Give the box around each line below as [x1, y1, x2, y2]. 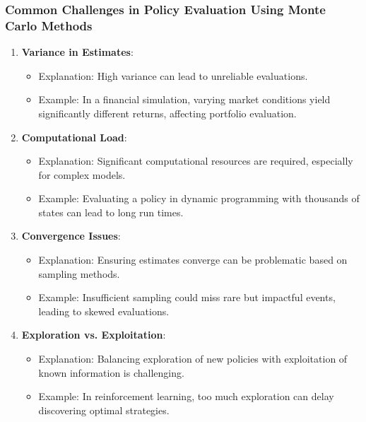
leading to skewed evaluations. [38, 303, 170, 318]
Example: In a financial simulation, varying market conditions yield [38, 92, 331, 107]
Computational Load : [21, 129, 127, 144]
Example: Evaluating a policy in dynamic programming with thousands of [38, 191, 360, 206]
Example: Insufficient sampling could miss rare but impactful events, [38, 290, 336, 305]
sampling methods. [38, 266, 120, 281]
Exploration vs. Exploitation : [21, 327, 166, 342]
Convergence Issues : [21, 228, 121, 243]
